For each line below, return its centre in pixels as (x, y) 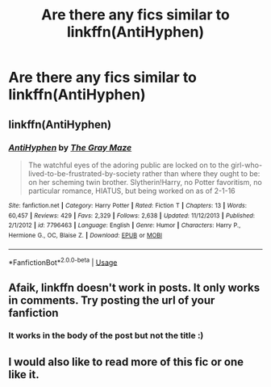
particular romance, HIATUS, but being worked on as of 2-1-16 (131, 191)
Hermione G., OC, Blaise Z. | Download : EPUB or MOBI (85, 235)
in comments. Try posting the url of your (112, 300)
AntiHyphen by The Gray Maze (70, 147)
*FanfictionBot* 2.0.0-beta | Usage (63, 262)
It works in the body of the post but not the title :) (106, 335)
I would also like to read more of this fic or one (126, 362)
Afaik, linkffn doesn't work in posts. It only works (134, 287)
